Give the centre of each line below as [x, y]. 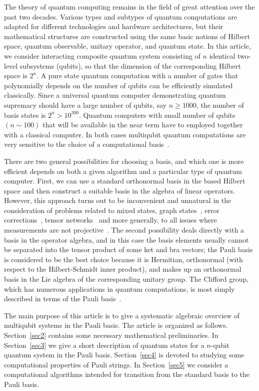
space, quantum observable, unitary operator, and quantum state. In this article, [127, 46]
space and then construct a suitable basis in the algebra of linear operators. [119, 190]
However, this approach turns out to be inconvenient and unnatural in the [118, 200]
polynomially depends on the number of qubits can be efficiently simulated [118, 85]
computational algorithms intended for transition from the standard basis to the [127, 374]
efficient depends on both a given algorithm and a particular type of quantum [123, 171]
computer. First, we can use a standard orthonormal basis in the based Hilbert [125, 181]
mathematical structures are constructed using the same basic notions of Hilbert [127, 36]
